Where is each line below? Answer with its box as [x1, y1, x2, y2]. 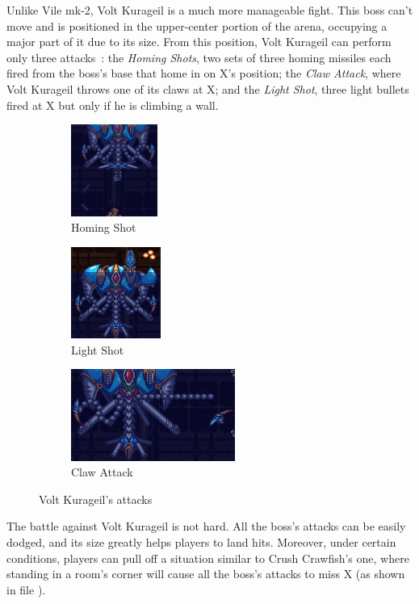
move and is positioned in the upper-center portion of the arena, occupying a [6, 17, 388, 34]
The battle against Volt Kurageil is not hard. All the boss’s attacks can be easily [6, 518, 406, 535]
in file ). [6, 581, 46, 598]
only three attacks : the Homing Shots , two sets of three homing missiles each [6, 48, 392, 65]
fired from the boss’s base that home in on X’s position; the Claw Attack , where [6, 65, 401, 82]
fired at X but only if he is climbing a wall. [6, 96, 219, 113]
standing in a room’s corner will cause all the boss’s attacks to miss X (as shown [6, 565, 405, 582]
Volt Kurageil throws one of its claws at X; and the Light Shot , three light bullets [6, 80, 409, 97]
